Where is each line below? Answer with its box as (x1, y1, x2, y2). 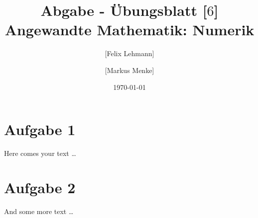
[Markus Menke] (105, 65, 154, 75)
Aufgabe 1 (4, 119, 76, 140)
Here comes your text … (4, 148, 76, 158)
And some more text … (4, 206, 74, 216)
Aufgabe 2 (4, 177, 76, 197)
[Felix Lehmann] (105, 48, 154, 59)
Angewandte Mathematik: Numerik (4, 19, 255, 40)
